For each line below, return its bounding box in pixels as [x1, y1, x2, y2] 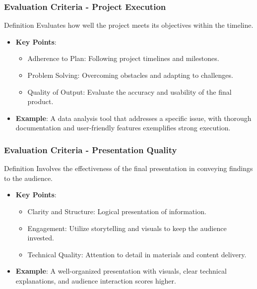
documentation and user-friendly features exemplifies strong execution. [15, 122, 231, 133]
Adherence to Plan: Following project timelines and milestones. [27, 53, 219, 63]
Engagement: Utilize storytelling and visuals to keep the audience [27, 223, 227, 233]
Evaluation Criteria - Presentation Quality [4, 143, 177, 156]
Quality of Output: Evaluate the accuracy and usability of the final [27, 86, 232, 97]
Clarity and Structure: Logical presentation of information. [27, 206, 206, 216]
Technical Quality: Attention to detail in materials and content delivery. [27, 249, 247, 259]
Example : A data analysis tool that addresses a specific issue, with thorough [15, 113, 252, 123]
